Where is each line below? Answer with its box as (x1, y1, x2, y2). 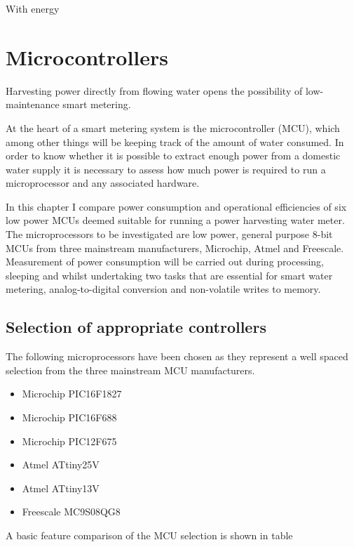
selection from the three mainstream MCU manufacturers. (6, 362, 255, 377)
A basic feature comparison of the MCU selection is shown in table (6, 527, 293, 542)
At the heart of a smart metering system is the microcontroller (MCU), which (6, 120, 340, 135)
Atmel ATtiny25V (22, 457, 100, 472)
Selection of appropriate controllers (6, 316, 266, 338)
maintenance (6, 97, 60, 112)
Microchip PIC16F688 (22, 410, 117, 425)
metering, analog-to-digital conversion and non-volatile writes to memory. (6, 282, 321, 296)
